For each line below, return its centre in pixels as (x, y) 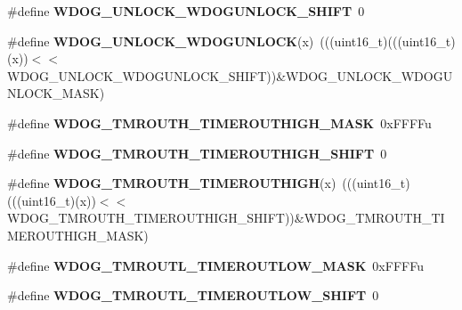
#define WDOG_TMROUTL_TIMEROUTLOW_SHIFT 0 (193, 295)
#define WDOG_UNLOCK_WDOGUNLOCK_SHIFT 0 (186, 11)
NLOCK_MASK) (56, 93)
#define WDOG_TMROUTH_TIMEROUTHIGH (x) (172, 183)
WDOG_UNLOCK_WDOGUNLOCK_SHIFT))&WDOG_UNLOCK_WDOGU (230, 75)
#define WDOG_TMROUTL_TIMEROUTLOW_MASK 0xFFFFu (215, 265)
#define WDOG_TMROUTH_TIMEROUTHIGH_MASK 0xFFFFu (219, 122)
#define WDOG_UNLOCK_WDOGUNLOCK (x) (161, 41)
